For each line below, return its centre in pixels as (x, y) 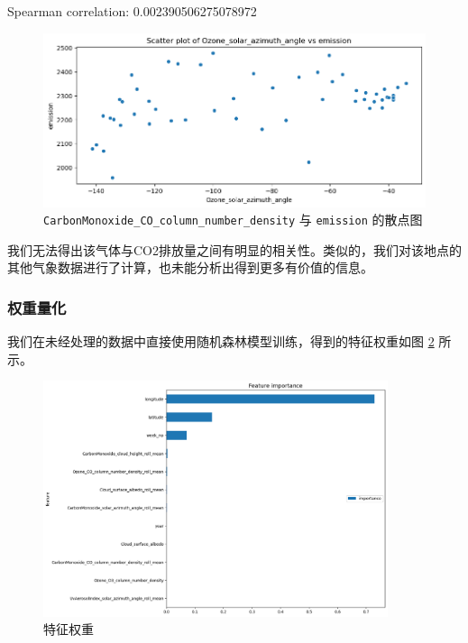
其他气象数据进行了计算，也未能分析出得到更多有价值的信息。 (190, 267)
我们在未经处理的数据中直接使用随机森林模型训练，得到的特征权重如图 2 (221, 341)
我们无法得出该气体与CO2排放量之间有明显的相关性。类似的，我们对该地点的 (234, 249)
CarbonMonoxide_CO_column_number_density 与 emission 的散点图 (233, 220)
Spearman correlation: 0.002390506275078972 (132, 11)
